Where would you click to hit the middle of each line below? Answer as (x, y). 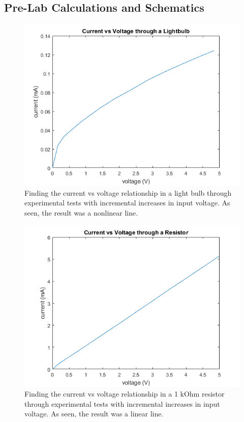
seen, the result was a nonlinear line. (81, 212)
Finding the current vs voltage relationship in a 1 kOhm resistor (125, 394)
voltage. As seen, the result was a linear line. (94, 414)
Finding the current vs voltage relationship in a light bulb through (128, 192)
